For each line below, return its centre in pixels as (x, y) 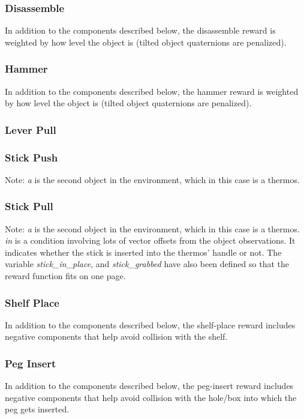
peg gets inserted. (37, 409)
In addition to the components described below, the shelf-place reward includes (150, 324)
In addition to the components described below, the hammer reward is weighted (152, 91)
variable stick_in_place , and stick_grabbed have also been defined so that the (147, 264)
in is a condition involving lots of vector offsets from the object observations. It (150, 240)
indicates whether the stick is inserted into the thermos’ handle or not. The (143, 252)
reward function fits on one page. (65, 276)
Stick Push (31, 157)
